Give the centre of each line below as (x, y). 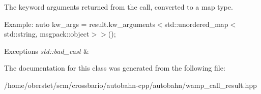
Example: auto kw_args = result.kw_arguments (80, 24)
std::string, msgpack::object (47, 34)
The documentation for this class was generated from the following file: (115, 68)
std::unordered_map (196, 24)
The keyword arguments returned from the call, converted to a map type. (119, 7)
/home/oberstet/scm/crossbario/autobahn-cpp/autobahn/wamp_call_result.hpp (130, 85)
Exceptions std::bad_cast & (47, 51)
